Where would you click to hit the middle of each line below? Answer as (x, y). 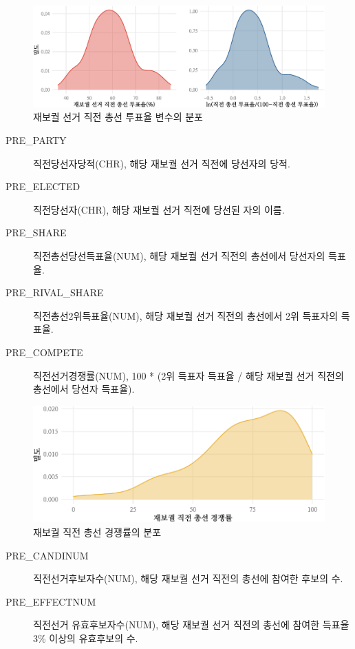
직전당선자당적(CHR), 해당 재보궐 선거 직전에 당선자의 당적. (162, 163)
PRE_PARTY (36, 140)
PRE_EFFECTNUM (51, 601)
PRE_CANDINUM (47, 555)
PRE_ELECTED (43, 186)
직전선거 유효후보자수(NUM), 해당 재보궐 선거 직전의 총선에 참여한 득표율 (191, 625)
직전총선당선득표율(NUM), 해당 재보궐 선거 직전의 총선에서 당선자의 (179, 255)
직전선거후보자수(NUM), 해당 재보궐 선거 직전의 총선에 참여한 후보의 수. (188, 578)
